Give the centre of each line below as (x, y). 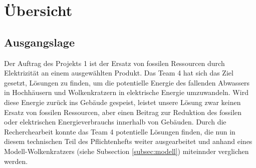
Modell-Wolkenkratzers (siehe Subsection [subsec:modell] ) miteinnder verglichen (126, 151)
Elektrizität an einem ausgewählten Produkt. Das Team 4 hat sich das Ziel (119, 73)
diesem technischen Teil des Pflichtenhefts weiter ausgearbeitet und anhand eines (128, 141)
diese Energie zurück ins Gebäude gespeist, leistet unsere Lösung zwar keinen (122, 102)
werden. (16, 161)
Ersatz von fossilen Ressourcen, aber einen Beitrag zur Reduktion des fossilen (123, 112)
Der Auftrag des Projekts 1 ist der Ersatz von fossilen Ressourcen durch (114, 63)
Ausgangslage (39, 42)
